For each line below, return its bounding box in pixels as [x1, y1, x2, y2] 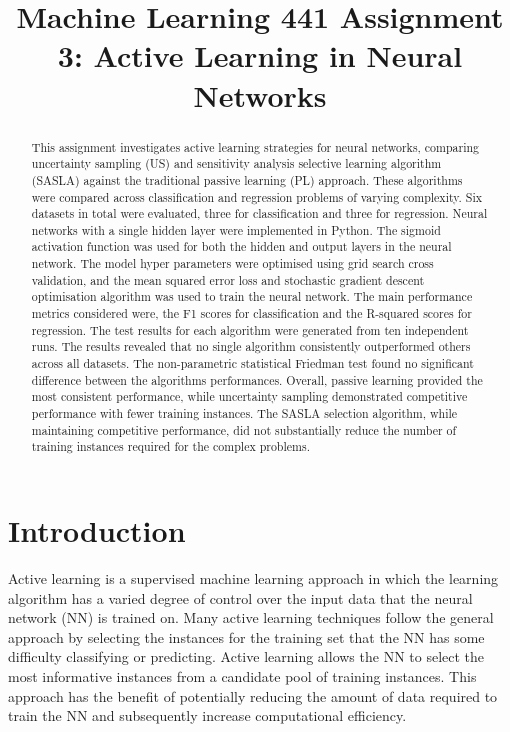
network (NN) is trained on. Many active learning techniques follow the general [8, 607, 494, 628]
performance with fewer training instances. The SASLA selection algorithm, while [31, 405, 458, 422]
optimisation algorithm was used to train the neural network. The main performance [31, 288, 473, 305]
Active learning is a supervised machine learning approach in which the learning [8, 567, 499, 588]
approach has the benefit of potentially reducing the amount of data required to [8, 685, 498, 706]
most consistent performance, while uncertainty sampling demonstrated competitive [31, 388, 468, 405]
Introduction [8, 510, 186, 551]
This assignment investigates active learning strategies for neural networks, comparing [31, 138, 480, 155]
